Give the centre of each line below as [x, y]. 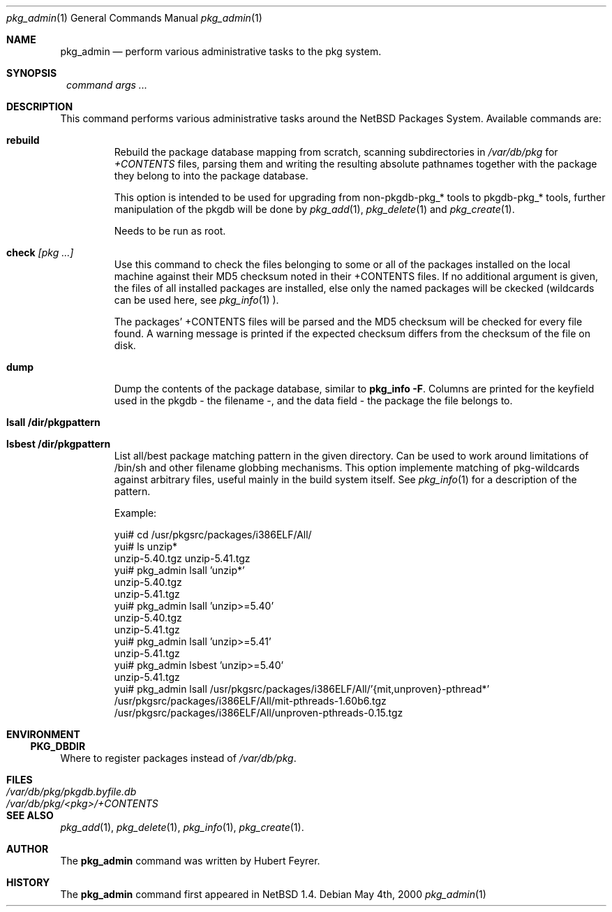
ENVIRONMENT [43, 734]
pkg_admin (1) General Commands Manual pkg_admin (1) [134, 18]
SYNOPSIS [32, 73]
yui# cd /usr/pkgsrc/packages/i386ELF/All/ [213, 535]
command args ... [107, 85]
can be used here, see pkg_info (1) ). [196, 300]
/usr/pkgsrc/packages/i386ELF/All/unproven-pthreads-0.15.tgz [259, 713]
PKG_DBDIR [58, 746]
